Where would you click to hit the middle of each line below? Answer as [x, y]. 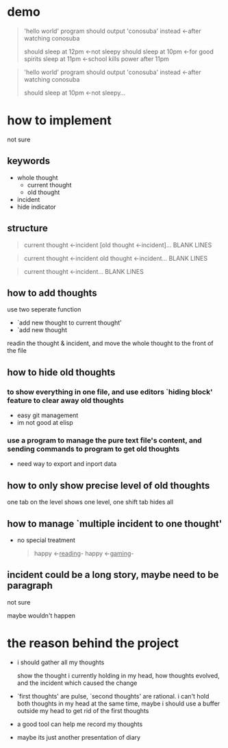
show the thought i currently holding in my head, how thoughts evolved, [118, 675]
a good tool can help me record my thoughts [80, 724]
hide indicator [36, 207]
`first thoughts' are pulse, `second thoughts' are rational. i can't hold [113, 696]
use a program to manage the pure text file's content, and [104, 440]
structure [27, 228]
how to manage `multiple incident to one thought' [115, 523]
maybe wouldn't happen [41, 616]
